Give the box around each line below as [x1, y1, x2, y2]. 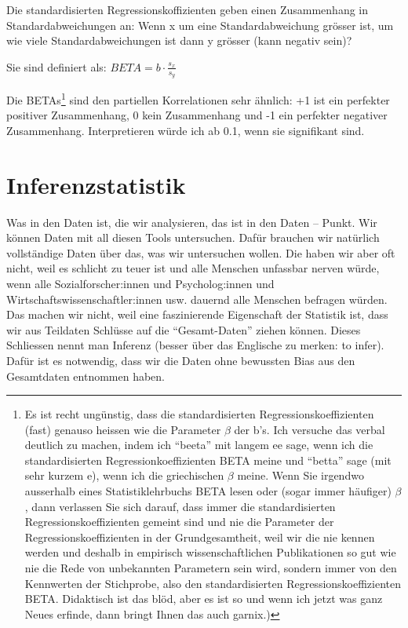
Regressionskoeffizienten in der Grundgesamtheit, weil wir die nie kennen [24, 528, 375, 545]
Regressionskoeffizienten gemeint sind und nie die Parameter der [24, 513, 334, 530]
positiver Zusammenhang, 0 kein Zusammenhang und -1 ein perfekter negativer [6, 107, 388, 123]
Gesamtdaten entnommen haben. [6, 367, 166, 384]
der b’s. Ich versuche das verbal [234, 421, 385, 437]
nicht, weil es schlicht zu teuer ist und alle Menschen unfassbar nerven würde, [6, 260, 380, 276]
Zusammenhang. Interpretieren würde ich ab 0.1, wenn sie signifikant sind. [6, 122, 365, 138]
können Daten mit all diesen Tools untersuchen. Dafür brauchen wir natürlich [6, 229, 380, 246]
